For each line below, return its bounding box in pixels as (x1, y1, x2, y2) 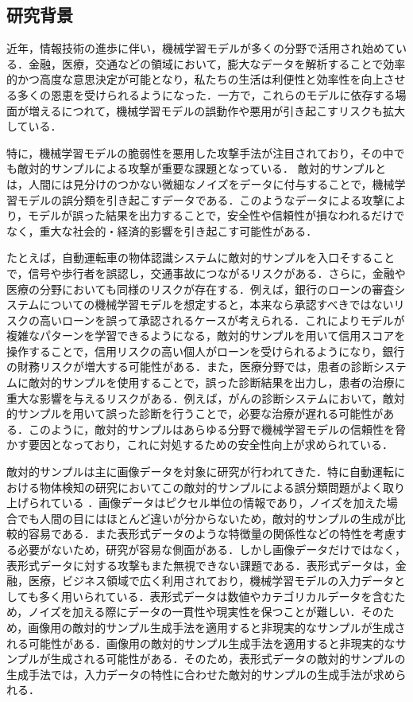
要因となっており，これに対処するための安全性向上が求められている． (28, 436, 394, 453)
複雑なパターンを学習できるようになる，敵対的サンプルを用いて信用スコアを (6, 327, 406, 344)
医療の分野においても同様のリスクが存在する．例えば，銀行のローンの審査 (6, 280, 395, 297)
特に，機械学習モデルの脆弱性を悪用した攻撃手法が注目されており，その (6, 144, 383, 161)
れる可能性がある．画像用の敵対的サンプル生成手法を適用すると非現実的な (6, 634, 396, 651)
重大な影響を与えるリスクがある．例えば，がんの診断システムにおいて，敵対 (6, 389, 405, 406)
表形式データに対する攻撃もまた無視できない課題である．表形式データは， (6, 556, 396, 573)
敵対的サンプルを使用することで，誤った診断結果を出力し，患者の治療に (28, 374, 406, 391)
